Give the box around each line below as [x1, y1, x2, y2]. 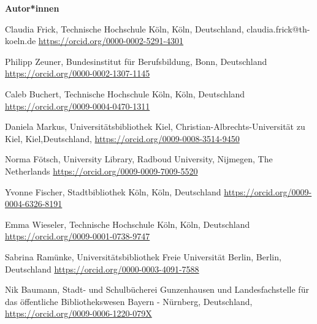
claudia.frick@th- [246, 22, 310, 35]
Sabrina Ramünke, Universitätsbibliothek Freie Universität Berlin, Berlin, [5, 250, 281, 263]
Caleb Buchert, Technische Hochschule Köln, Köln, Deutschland [5, 87, 245, 100]
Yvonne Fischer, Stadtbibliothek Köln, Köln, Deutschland [5, 185, 221, 198]
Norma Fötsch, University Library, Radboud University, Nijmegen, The [5, 153, 273, 165]
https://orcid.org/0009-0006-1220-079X [5, 307, 152, 320]
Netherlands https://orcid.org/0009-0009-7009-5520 [5, 164, 198, 177]
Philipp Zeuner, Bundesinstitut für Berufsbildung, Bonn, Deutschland [5, 55, 267, 67]
